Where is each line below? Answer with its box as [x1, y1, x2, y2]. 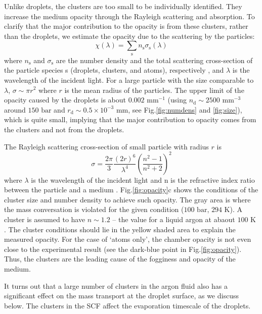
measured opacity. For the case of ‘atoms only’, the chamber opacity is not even [4, 234, 251, 244]
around [4, 104, 26, 115]
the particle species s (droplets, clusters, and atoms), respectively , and [4, 65, 224, 75]
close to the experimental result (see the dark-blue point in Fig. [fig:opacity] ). [4, 243, 242, 254]
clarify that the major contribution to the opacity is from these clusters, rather [4, 21, 248, 31]
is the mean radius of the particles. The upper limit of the [64, 84, 244, 95]
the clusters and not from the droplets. [4, 124, 124, 134]
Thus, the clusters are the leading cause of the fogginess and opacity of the [4, 253, 236, 264]
